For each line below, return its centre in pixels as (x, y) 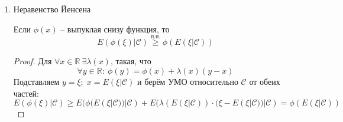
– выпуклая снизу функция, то (115, 29)
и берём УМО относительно (188, 81)
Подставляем (36, 81)
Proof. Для (33, 61)
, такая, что (131, 61)
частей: (26, 93)
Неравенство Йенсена (52, 9)
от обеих (265, 81)
